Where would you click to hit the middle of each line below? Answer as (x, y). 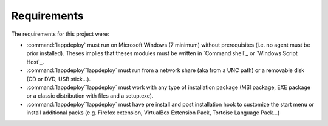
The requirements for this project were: (60, 34)
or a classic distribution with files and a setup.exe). (90, 96)
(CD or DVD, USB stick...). (59, 79)
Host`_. (35, 62)
